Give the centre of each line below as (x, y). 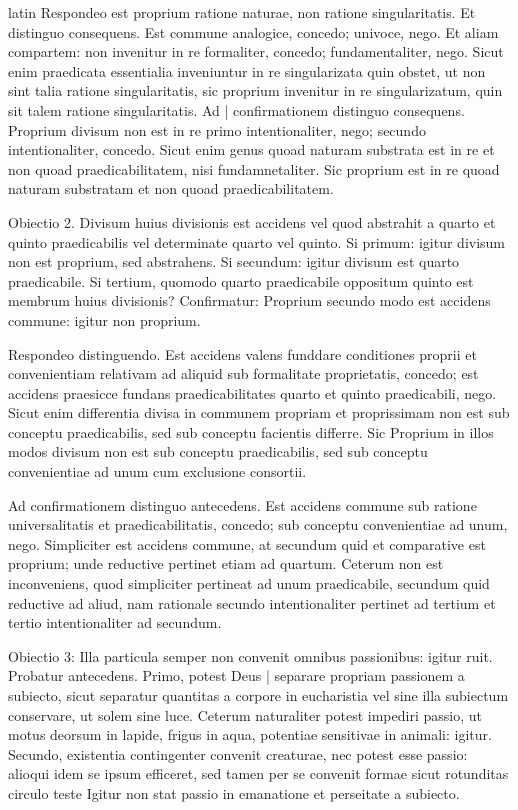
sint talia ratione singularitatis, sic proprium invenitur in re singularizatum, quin (255, 90)
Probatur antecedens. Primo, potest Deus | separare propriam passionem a (236, 675)
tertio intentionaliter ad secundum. (115, 622)
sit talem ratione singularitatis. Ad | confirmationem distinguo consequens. (236, 109)
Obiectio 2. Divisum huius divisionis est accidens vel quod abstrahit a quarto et (252, 221)
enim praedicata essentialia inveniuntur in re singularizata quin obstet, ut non (247, 70)
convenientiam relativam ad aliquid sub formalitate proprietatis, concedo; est (243, 373)
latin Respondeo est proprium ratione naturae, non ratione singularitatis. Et (242, 12)
